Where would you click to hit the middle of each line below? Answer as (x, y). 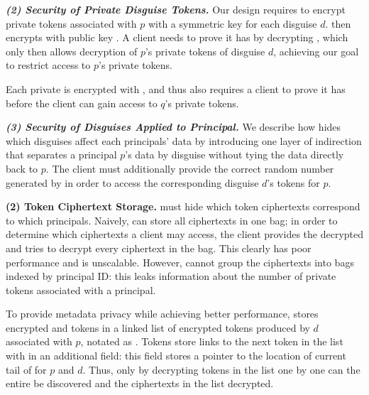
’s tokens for (293, 182)
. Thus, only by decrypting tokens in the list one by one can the (221, 369)
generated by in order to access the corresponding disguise (132, 182)
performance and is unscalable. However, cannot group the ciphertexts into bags (180, 262)
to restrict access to (48, 65)
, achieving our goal (316, 51)
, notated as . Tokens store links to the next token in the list (212, 341)
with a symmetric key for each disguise (232, 23)
